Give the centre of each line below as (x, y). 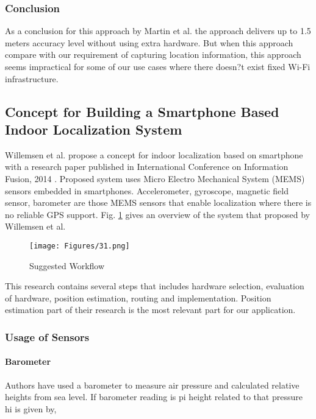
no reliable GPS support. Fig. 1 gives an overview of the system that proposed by (157, 214)
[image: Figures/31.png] (80, 246)
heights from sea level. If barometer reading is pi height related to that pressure (154, 397)
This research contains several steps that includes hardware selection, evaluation (155, 286)
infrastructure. (32, 78)
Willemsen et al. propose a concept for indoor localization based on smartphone (154, 154)
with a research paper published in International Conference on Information (147, 167)
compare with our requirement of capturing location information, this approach (153, 55)
